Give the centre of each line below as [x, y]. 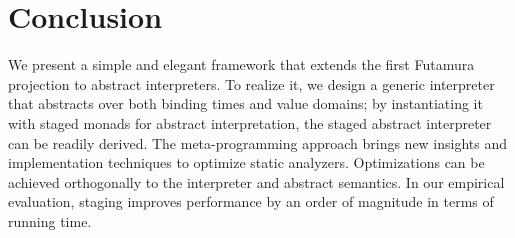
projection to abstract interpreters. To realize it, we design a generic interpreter [251, 83]
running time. [50, 220]
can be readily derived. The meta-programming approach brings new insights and [258, 142]
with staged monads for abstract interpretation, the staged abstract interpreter [250, 122]
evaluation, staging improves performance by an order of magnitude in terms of [251, 201]
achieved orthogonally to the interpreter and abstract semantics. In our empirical [256, 181]
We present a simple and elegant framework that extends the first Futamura [241, 64]
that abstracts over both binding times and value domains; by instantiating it [245, 103]
